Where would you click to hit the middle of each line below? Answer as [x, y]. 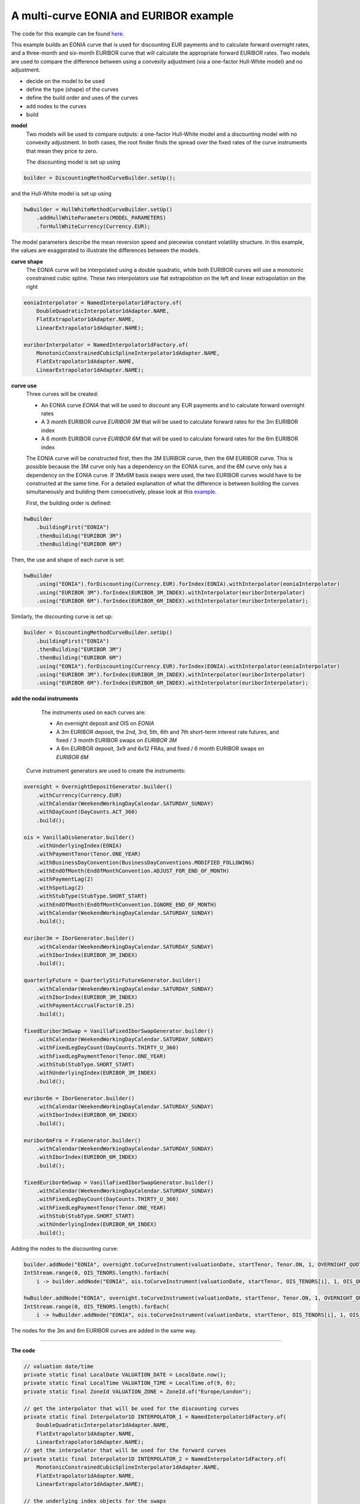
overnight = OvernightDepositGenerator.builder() [98, 787]
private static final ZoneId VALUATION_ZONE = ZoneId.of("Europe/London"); [138, 1392]
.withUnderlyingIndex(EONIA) [79, 846]
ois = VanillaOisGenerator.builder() [79, 837]
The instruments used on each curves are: [94, 712]
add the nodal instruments [45, 698]
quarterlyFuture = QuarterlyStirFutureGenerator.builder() [112, 980]
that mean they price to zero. [62, 151]
